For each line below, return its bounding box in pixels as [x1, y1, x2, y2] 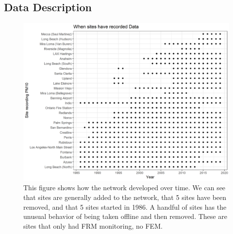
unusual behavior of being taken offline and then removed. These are [23, 211, 227, 221]
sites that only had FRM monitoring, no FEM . [23, 220, 163, 231]
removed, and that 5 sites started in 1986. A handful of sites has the [23, 201, 227, 212]
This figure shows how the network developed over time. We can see [23, 182, 226, 193]
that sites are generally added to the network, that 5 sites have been [23, 192, 227, 202]
